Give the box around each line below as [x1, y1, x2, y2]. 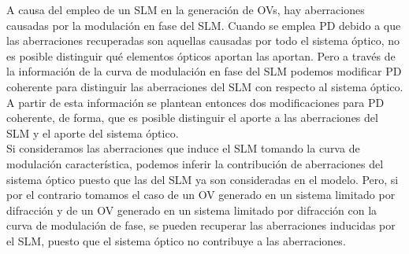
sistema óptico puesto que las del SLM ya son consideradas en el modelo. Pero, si [6, 171, 399, 187]
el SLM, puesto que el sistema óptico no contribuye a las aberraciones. [6, 232, 346, 248]
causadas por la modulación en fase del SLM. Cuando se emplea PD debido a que [6, 17, 401, 33]
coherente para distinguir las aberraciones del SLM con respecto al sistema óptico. [6, 78, 403, 94]
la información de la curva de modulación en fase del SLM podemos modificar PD [6, 63, 402, 79]
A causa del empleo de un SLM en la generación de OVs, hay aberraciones [6, 2, 365, 17]
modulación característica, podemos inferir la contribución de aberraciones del [6, 155, 384, 171]
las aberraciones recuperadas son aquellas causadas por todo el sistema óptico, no [6, 32, 400, 49]
